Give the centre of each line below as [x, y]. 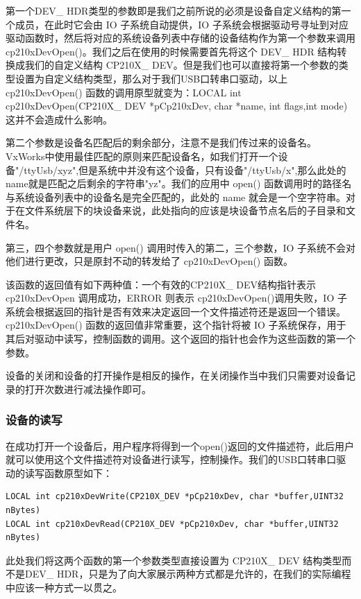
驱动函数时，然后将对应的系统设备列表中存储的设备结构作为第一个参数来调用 [180, 38]
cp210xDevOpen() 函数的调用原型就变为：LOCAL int [124, 92]
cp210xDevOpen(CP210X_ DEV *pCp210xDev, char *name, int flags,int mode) [177, 106]
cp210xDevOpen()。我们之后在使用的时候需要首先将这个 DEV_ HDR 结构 [171, 51]
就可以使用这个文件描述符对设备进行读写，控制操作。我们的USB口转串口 [171, 459]
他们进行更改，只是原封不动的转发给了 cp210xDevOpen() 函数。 [149, 261]
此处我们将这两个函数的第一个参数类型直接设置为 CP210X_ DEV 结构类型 [174, 560]
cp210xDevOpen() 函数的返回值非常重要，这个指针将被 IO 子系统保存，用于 [176, 325]
